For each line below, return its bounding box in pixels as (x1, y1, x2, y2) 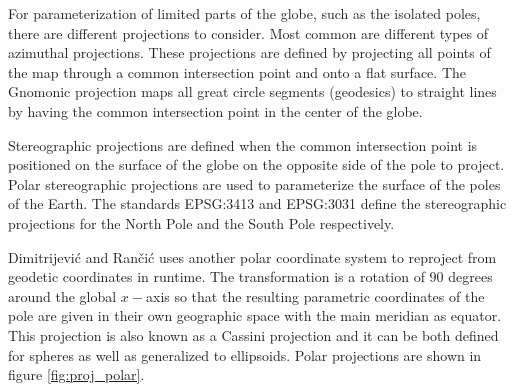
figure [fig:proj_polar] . (8, 364, 145, 385)
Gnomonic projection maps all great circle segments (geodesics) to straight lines (8, 81, 497, 102)
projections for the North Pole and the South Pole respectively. (8, 212, 395, 233)
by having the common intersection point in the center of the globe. (8, 100, 423, 121)
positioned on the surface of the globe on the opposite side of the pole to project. (8, 154, 505, 175)
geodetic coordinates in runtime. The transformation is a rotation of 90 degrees (8, 266, 493, 287)
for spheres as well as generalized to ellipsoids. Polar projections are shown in (8, 344, 482, 365)
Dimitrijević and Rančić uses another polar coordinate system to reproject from (8, 246, 497, 267)
